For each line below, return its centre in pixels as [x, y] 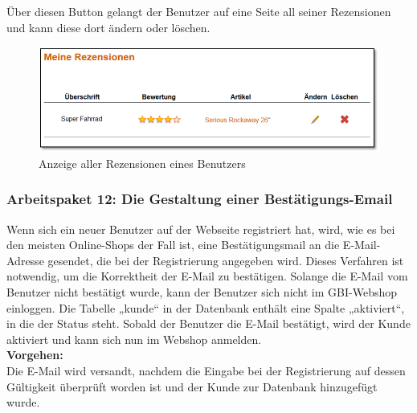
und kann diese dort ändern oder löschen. [108, 27]
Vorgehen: [35, 355]
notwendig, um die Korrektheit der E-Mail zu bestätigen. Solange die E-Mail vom [207, 276]
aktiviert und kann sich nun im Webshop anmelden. [134, 339]
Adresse [25, 260]
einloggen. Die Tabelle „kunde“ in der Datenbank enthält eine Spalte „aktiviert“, [206, 307]
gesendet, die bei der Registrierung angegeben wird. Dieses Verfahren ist [226, 260]
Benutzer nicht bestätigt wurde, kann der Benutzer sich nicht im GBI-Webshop [202, 292]
